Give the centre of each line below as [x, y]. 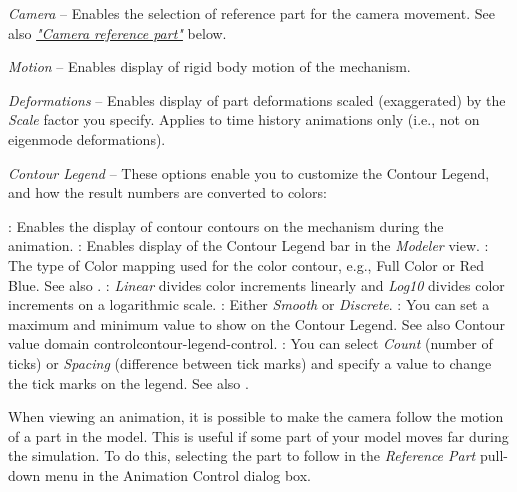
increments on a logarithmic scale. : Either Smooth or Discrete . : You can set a [249, 304]
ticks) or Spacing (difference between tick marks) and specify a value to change [250, 362]
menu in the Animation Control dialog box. [178, 474]
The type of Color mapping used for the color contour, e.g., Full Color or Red [246, 264]
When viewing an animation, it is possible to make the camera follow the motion [256, 416]
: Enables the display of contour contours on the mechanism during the [226, 225]
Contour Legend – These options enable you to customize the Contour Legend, [249, 172]
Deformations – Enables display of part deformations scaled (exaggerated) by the [257, 99]
